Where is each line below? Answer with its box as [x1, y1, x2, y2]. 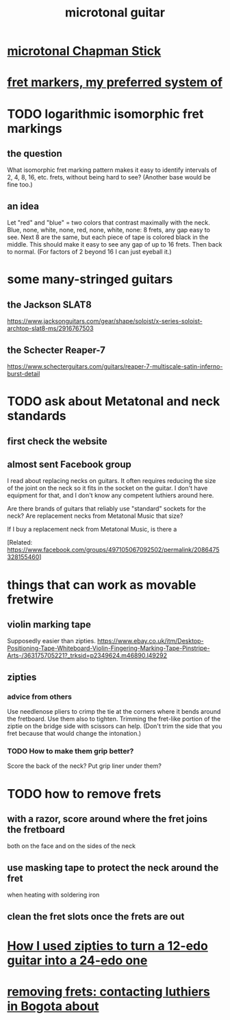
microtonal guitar [64, 5, 166, 21]
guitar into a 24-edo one [7, 952, 148, 968]
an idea [7, 200, 40, 212]
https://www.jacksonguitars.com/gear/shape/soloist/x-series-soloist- [7, 317, 203, 325]
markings [7, 121, 63, 136]
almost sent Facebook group [7, 458, 132, 470]
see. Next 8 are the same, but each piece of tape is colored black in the [7, 233, 209, 241]
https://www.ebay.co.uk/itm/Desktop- [97, 637, 204, 645]
